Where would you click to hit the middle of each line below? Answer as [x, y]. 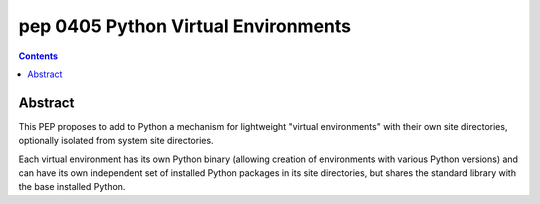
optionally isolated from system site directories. [116, 141]
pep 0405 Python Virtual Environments [185, 26]
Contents [38, 56]
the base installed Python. [72, 187]
